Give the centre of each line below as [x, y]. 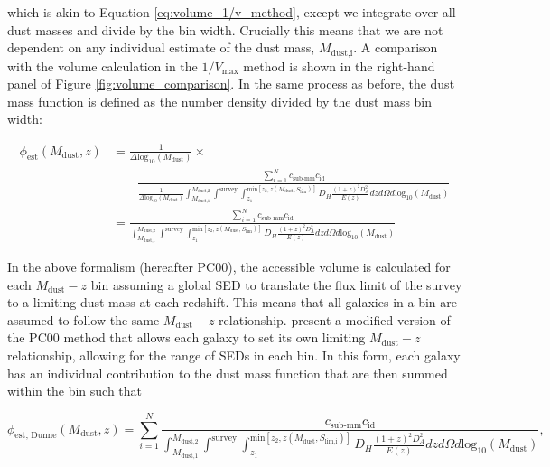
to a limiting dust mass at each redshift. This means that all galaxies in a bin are [232, 302]
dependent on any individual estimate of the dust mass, [161, 47]
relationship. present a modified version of [335, 319]
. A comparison [396, 47]
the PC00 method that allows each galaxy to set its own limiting [186, 337]
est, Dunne [36, 436]
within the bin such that [75, 391]
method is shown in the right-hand [339, 65]
